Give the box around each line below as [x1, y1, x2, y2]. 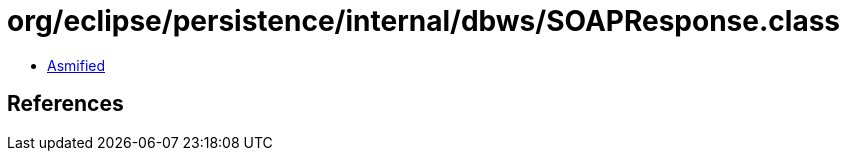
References [7, 91, 124, 117]
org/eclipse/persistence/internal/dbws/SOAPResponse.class [7, 4, 840, 38]
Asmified [47, 56, 106, 74]
